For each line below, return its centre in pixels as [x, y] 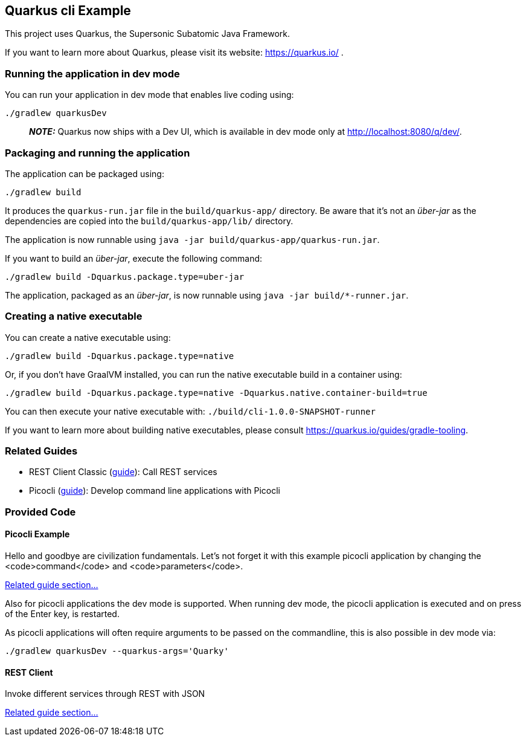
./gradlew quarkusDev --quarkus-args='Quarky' [117, 651]
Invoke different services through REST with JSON [105, 694]
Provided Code [40, 512]
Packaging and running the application [98, 153]
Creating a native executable [74, 316]
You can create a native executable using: [88, 337]
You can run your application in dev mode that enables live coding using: [149, 95]
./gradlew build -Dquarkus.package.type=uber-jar [125, 277]
